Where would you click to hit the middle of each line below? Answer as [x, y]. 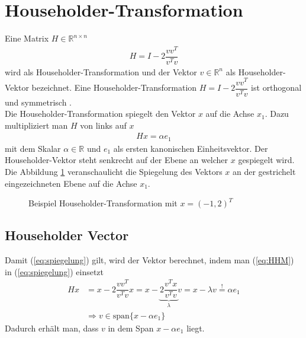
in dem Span [131, 328]
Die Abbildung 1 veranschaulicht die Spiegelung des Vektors [114, 172]
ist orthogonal [276, 87]
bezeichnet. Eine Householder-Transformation [114, 87]
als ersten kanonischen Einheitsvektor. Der [191, 148]
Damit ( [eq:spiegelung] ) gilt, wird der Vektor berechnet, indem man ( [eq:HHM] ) [149, 260]
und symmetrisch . [38, 102]
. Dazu [277, 114]
